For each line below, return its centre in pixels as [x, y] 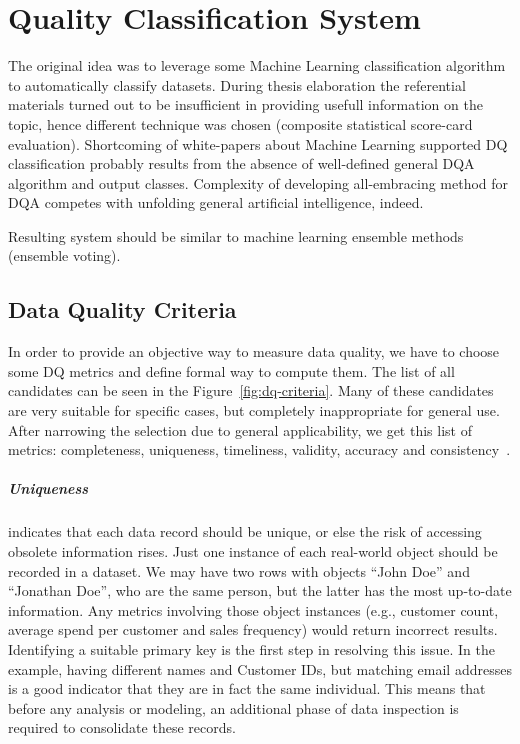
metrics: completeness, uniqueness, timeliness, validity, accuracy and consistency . [259, 449]
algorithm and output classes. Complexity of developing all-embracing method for [258, 182]
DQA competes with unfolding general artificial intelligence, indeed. [216, 202]
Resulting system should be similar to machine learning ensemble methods [236, 235]
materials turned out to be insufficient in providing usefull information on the [245, 104]
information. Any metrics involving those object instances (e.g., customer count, [253, 609]
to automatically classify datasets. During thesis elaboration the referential [237, 84]
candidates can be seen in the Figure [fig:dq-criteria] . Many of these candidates [251, 390]
